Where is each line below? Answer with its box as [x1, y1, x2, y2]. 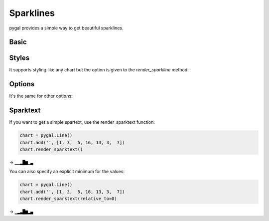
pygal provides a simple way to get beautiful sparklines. [9, 25, 124, 31]
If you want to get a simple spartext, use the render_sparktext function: [9, 119, 155, 125]
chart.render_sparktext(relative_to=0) [19, 196, 117, 202]
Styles [9, 54, 30, 62]
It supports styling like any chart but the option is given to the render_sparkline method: [9, 67, 189, 73]
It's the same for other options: [9, 93, 73, 99]
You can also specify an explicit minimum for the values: [9, 169, 125, 175]
